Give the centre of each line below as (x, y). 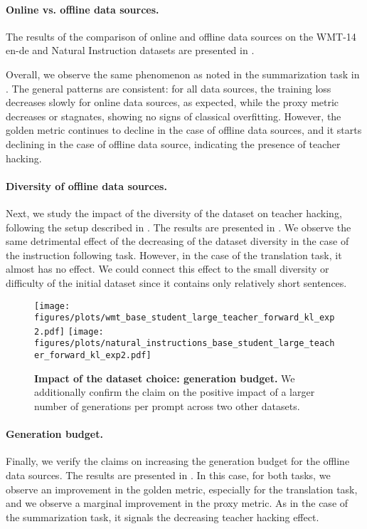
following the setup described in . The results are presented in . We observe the (179, 227)
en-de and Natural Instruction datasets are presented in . (130, 50)
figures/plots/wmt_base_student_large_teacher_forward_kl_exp (185, 318)
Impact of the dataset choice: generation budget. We (165, 378)
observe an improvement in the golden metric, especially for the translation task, (182, 489)
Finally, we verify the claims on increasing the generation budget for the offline (178, 461)
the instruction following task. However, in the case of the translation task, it (174, 255)
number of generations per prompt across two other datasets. (167, 405)
